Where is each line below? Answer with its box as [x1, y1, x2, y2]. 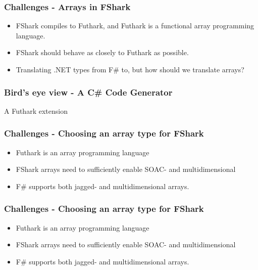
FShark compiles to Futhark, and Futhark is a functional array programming [16, 20, 254, 31]
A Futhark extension [4, 105, 68, 116]
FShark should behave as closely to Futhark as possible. [16, 47, 189, 58]
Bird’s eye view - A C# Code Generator [4, 85, 173, 98]
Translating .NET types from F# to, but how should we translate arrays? [16, 64, 244, 74]
